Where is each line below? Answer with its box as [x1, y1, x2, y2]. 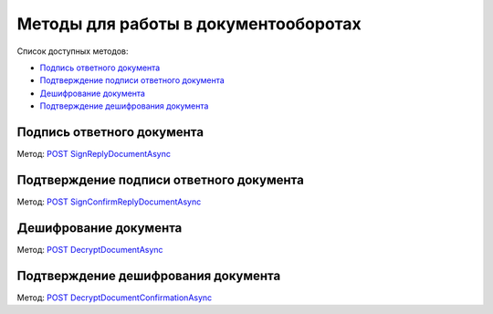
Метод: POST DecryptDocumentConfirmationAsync [16, 292, 213, 303]
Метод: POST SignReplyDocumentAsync [16, 149, 172, 160]
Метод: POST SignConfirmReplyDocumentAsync [16, 196, 202, 207]
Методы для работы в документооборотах [16, 14, 362, 34]
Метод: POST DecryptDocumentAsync [16, 244, 163, 255]
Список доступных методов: [16, 46, 129, 57]
